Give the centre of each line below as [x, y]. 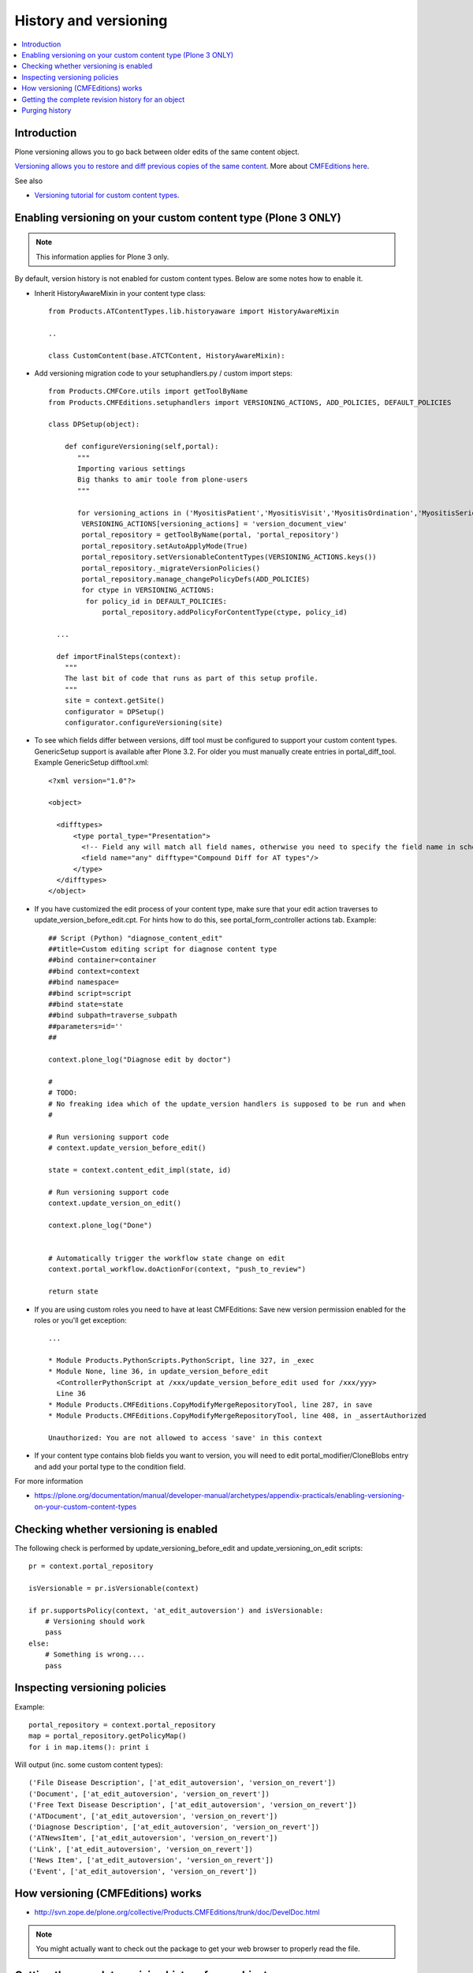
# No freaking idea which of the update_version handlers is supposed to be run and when [227, 1104]
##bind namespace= [84, 982]
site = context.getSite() [115, 701]
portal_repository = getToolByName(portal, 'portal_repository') [210, 535]
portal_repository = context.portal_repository [122, 1725]
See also [29, 181]
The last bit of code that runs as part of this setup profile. [191, 678]
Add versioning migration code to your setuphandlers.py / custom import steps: [164, 373]
